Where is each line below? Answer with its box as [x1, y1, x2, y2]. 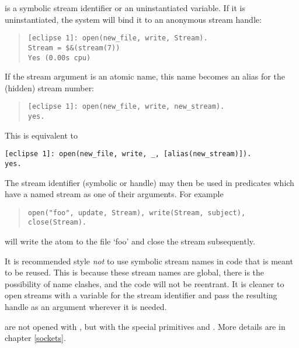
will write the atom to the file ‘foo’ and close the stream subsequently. [5, 235, 255, 247]
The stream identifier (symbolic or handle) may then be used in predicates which [5, 176, 294, 188]
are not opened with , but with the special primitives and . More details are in [5, 320, 286, 332]
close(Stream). [27, 218, 87, 227]
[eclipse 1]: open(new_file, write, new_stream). [27, 102, 225, 111]
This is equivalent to [5, 129, 78, 141]
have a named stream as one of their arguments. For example [5, 188, 224, 200]
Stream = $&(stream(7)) [27, 43, 120, 52]
